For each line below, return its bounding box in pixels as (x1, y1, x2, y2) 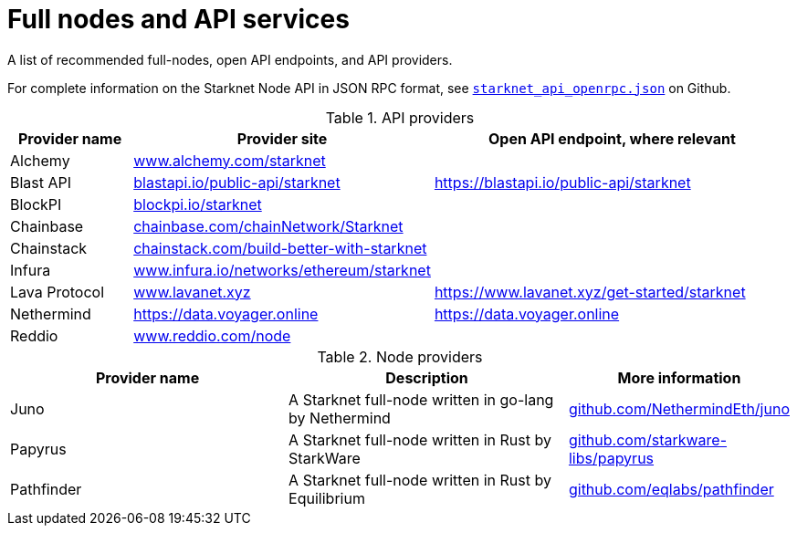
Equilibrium (288, 488, 365, 507)
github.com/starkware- (568, 430, 728, 449)
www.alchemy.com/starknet (133, 151, 326, 170)
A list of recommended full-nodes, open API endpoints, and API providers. (7, 51, 453, 68)
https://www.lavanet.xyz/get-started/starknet (434, 282, 746, 301)
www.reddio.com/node (133, 326, 291, 345)
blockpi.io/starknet (133, 194, 262, 214)
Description (385, 368, 468, 387)
